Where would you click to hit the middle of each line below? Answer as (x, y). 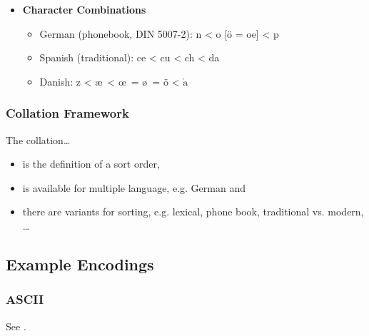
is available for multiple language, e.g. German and (134, 187)
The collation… (38, 139)
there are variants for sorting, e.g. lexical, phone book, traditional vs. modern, (193, 212)
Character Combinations (84, 9)
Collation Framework (67, 113)
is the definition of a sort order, (91, 164)
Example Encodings (80, 264)
